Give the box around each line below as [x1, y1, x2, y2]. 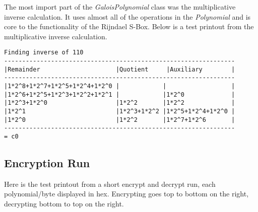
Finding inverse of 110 [4, 49, 84, 56]
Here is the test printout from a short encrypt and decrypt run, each [4, 178, 216, 189]
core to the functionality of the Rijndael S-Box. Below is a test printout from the [4, 21, 254, 32]
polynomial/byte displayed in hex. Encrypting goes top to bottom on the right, [4, 188, 249, 199]
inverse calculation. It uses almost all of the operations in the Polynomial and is [4, 11, 251, 22]
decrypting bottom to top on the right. [4, 198, 124, 208]
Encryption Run [4, 155, 90, 170]
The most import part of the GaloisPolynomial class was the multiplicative [4, 2, 236, 12]
